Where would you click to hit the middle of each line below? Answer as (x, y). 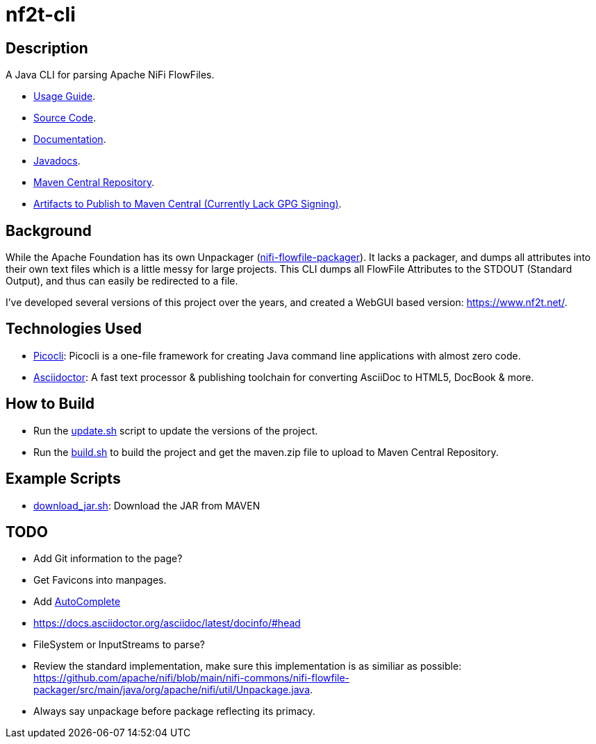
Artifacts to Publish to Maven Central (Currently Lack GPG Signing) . (188, 204)
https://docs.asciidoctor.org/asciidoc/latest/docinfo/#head (167, 623)
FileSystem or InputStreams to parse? (119, 645)
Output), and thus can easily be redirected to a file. (122, 281)
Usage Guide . (65, 96)
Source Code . (65, 118)
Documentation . (70, 139)
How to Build (50, 404)
